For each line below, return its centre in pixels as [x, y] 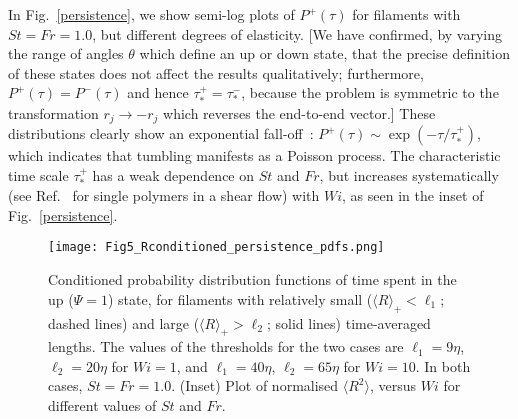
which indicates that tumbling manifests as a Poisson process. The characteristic [254, 155]
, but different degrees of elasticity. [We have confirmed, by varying [297, 33]
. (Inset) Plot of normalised [255, 385]
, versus [393, 385]
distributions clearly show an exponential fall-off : [161, 133]
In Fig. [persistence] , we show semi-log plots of [151, 14]
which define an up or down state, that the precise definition [324, 53]
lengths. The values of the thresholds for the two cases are [226, 346]
